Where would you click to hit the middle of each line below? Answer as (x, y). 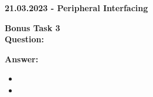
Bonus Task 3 (33, 27)
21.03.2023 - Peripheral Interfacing (76, 8)
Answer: (22, 58)
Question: (24, 39)
